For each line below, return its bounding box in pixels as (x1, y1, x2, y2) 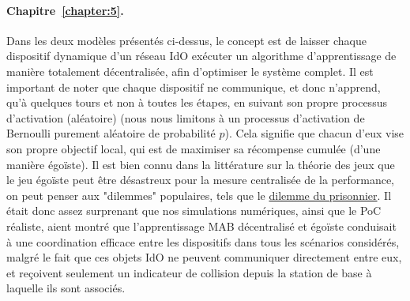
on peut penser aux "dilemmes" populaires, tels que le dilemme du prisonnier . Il (6, 186, 392, 203)
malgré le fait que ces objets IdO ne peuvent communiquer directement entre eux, (6, 249, 402, 265)
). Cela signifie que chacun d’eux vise (224, 125, 404, 141)
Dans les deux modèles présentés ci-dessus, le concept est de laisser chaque (6, 32, 367, 48)
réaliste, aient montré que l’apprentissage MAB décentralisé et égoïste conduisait (6, 217, 397, 234)
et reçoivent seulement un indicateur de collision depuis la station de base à (6, 264, 372, 280)
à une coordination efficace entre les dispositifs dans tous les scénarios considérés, (6, 233, 400, 250)
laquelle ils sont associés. (6, 280, 126, 296)
